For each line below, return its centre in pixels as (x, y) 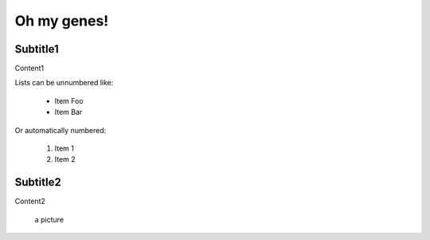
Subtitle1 (37, 49)
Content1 (29, 69)
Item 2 (65, 159)
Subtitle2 (38, 182)
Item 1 (64, 148)
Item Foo (69, 100)
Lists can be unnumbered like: (64, 83)
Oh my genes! (62, 21)
